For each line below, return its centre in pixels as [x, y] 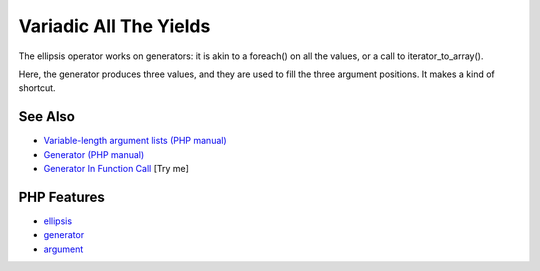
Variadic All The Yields [114, 26]
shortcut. [37, 88]
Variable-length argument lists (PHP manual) [135, 141]
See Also [46, 116]
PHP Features [61, 196]
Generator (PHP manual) [94, 154]
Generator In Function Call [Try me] [116, 169]
